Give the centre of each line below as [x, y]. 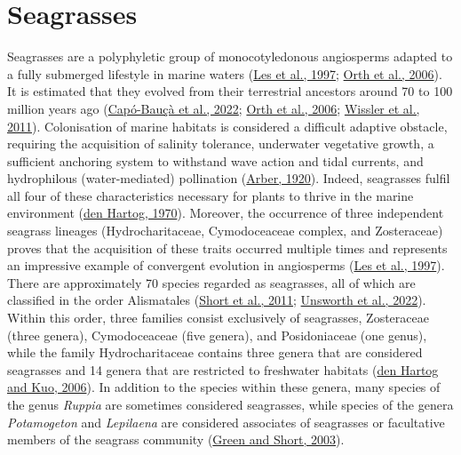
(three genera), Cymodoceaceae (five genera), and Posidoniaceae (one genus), [217, 335]
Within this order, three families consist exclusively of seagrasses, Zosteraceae [218, 318]
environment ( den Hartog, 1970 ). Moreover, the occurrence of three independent [226, 213]
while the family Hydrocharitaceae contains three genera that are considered [215, 352]
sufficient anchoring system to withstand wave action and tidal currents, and [215, 160]
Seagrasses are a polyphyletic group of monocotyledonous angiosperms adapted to [230, 56]
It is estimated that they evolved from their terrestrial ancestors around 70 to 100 [230, 91]
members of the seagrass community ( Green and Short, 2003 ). [176, 439]
